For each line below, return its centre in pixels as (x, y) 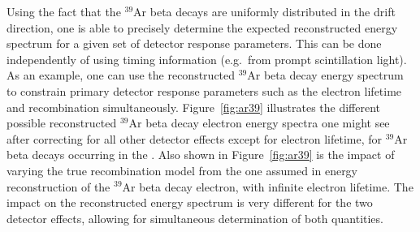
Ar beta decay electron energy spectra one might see (259, 123)
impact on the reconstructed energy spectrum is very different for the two (190, 202)
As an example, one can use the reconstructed (121, 75)
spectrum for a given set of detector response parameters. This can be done (194, 43)
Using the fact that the (64, 11)
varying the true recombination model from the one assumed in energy (182, 170)
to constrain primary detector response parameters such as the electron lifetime (204, 90)
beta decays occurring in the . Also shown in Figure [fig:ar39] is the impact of (201, 155)
